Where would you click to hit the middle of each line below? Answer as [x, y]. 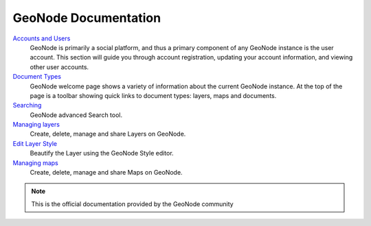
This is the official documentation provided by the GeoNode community [132, 204]
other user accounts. [59, 67]
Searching [27, 105]
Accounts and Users [42, 38]
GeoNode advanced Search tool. [76, 115]
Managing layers [36, 125]
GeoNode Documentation [87, 18]
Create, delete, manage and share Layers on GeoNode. [108, 134]
